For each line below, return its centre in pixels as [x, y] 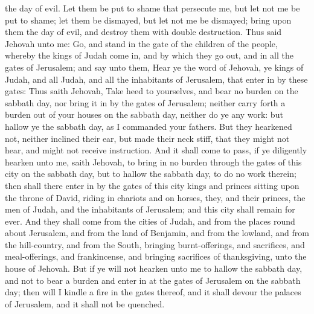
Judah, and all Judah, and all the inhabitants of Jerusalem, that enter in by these [156, 79]
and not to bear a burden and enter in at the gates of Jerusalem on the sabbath [153, 280]
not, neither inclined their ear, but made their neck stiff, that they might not [147, 138]
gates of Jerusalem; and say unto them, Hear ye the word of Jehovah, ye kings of [154, 67]
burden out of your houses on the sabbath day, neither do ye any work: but [144, 114]
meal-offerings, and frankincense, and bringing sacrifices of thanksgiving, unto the [156, 256]
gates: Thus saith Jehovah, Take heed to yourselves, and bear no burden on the [152, 91]
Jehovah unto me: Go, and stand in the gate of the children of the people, [141, 43]
